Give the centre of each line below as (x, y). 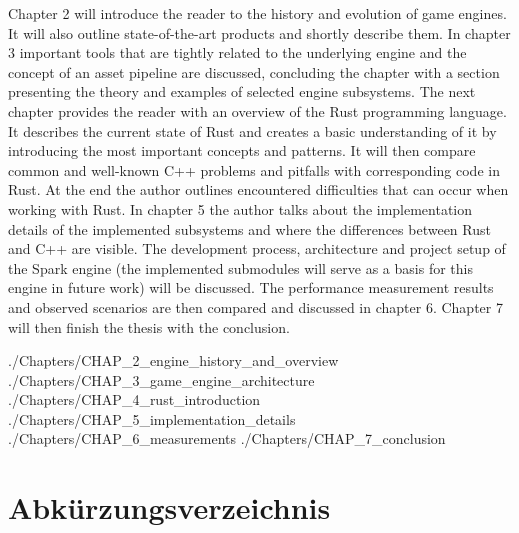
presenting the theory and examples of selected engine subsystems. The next (242, 91)
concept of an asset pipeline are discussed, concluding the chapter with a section (254, 71)
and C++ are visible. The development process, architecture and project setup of (257, 248)
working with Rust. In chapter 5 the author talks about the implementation (240, 208)
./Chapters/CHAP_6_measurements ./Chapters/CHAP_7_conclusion (227, 438)
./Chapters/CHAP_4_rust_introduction (134, 399)
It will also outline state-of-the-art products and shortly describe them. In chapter (259, 32)
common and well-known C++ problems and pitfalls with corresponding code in (254, 169)
